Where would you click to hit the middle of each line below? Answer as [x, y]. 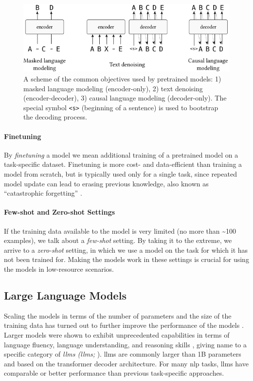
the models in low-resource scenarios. [59, 269]
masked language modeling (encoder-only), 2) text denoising [113, 88]
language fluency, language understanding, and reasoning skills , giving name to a [126, 344]
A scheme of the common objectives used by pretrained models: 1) [122, 78]
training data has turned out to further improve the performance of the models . [124, 325]
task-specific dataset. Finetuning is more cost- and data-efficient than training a [123, 164]
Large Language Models [65, 295]
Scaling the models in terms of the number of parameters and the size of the [118, 315]
